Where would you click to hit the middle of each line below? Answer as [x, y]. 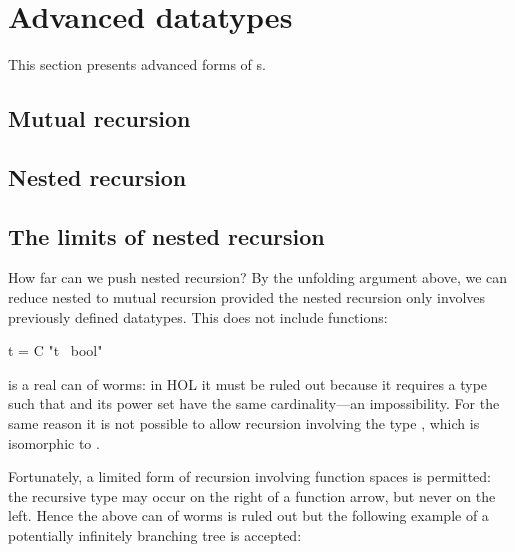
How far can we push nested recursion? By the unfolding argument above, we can [258, 277]
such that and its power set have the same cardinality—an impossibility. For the [254, 403]
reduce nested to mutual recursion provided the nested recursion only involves [247, 297]
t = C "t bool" [55, 350]
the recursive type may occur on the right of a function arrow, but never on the [252, 495]
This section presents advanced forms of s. [137, 64]
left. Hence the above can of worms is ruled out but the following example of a [248, 515]
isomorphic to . [54, 442]
